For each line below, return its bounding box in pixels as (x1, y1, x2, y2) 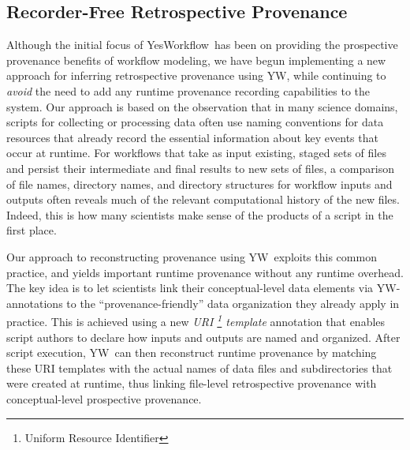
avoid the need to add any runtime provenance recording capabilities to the (6, 82, 370, 99)
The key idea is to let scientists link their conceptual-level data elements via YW (6, 279, 397, 296)
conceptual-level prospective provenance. (6, 390, 202, 407)
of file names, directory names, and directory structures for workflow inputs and (6, 175, 393, 192)
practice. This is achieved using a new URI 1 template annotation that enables (6, 311, 386, 329)
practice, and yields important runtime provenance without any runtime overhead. (6, 264, 404, 280)
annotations (6, 294, 63, 311)
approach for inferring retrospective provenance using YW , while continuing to (6, 67, 386, 84)
